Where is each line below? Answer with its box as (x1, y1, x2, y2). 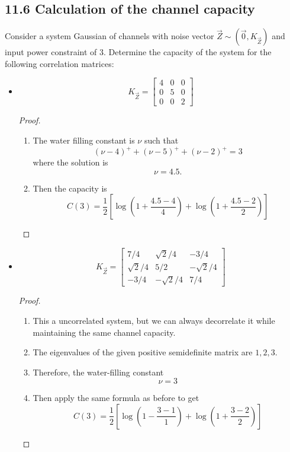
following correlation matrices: (5, 57, 114, 69)
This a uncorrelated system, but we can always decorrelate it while (33, 314, 275, 326)
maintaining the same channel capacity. (33, 326, 176, 338)
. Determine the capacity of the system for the (104, 46, 272, 58)
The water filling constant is (33, 134, 135, 147)
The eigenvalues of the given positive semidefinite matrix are (33, 346, 253, 358)
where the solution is (33, 156, 108, 168)
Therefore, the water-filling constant (33, 365, 164, 378)
